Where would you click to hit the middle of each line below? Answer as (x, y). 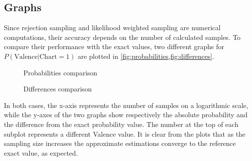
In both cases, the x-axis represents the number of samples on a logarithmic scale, (126, 105)
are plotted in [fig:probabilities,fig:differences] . (146, 56)
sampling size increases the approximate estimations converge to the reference (120, 143)
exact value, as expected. (41, 152)
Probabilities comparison (60, 72)
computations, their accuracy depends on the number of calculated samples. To (122, 37)
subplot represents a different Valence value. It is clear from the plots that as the (125, 134)
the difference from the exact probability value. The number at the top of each (121, 124)
